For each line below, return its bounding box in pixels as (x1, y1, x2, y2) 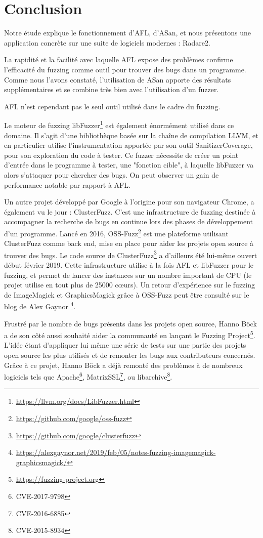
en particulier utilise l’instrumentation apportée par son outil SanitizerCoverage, (4, 140, 253, 150)
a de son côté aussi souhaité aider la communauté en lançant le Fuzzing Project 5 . (4, 328, 255, 340)
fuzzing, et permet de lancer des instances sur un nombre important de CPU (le (4, 269, 252, 280)
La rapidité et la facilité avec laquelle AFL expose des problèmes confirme (4, 54, 233, 65)
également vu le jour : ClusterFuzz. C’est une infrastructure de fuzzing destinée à (4, 206, 256, 217)
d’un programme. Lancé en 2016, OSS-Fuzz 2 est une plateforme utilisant (4, 226, 229, 238)
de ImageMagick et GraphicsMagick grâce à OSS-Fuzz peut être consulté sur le (4, 289, 249, 300)
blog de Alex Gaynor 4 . (4, 300, 76, 311)
